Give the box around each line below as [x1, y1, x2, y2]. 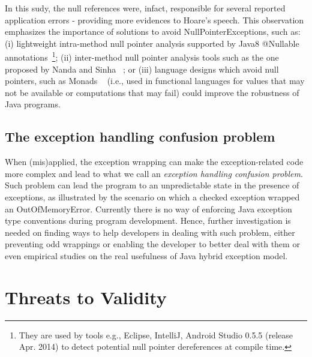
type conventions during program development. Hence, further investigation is [5, 214, 291, 227]
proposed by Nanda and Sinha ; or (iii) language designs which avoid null [5, 62, 279, 75]
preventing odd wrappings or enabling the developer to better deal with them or [5, 238, 300, 250]
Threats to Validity [5, 284, 167, 309]
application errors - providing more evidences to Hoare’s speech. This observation [5, 13, 304, 26]
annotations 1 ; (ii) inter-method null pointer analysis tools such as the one [5, 49, 279, 64]
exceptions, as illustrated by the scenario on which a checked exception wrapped [5, 190, 300, 203]
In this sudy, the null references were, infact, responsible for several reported [5, 2, 286, 14]
